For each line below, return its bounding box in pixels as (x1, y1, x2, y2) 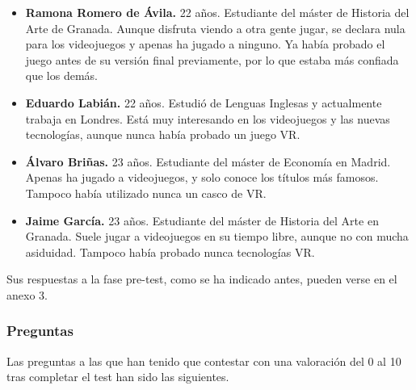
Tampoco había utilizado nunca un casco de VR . (25, 184, 267, 201)
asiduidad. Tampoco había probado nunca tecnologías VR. (25, 243, 315, 260)
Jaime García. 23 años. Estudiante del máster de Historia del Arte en (25, 212, 379, 229)
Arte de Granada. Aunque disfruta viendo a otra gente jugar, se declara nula (25, 19, 405, 36)
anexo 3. (6, 286, 48, 303)
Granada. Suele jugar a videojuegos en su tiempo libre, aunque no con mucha (25, 228, 409, 245)
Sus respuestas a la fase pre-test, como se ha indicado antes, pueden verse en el (6, 270, 397, 287)
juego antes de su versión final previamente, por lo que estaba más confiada (25, 51, 399, 68)
